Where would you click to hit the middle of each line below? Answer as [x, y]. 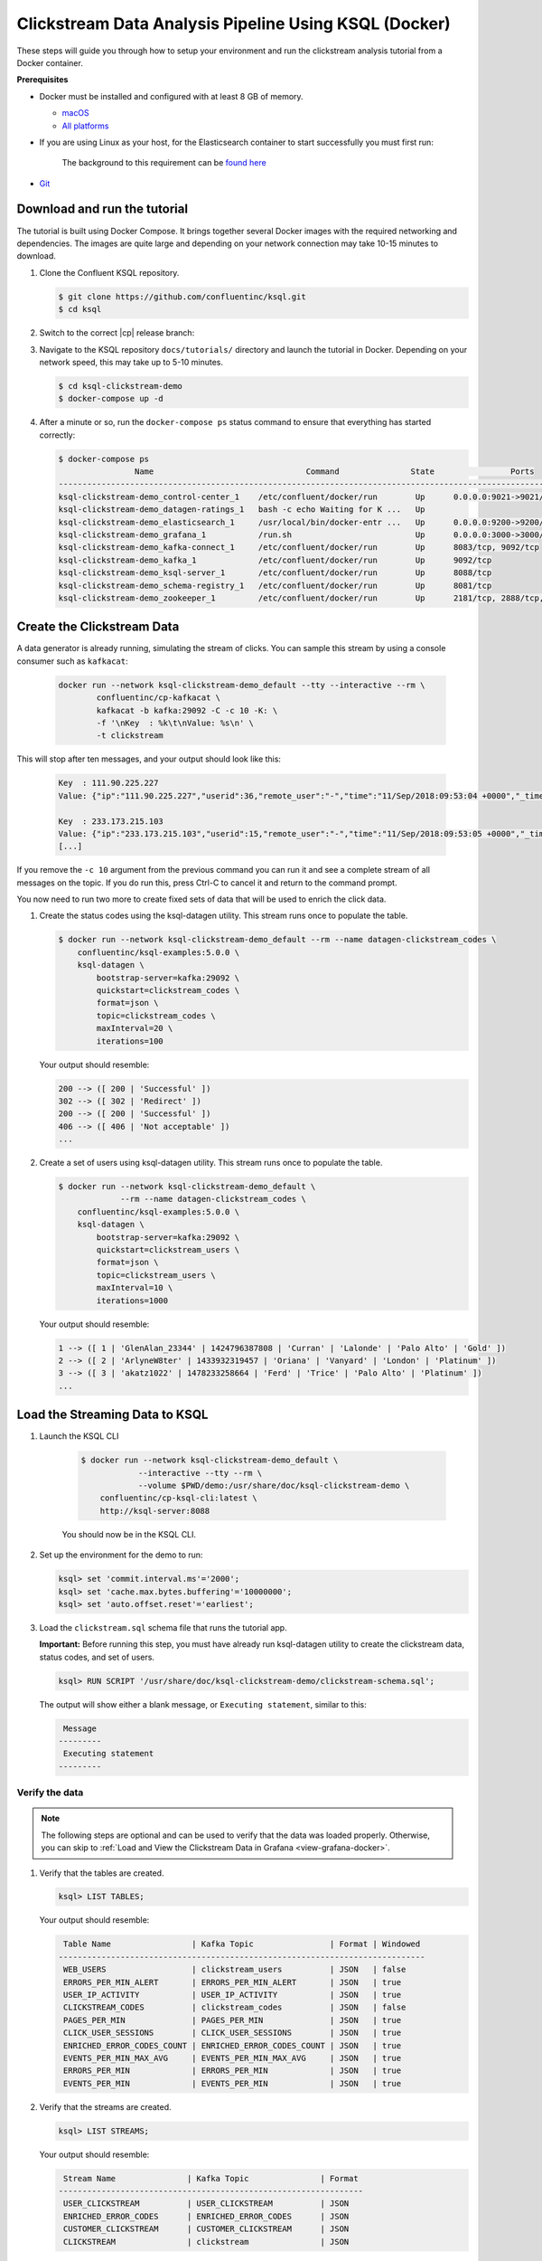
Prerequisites [42, 80]
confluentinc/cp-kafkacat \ [159, 698]
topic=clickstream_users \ [156, 1275]
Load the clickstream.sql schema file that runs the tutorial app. [164, 1627]
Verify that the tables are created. [102, 1873]
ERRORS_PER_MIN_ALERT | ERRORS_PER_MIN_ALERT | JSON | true [233, 1982]
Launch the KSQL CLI [79, 1436]
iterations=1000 [132, 1301]
